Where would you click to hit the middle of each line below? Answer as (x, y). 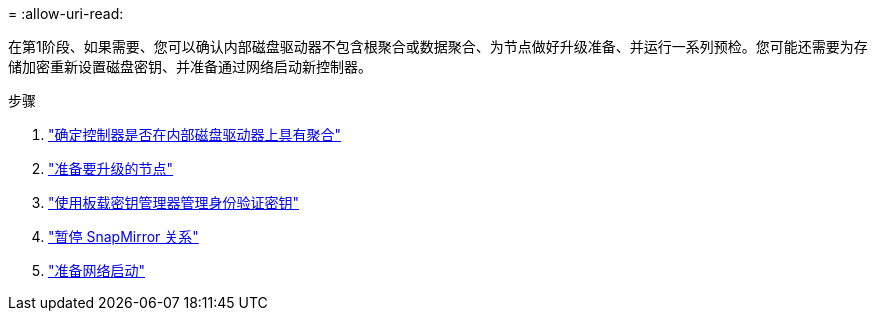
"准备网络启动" (97, 270)
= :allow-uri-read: (66, 13)
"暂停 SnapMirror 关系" (123, 236)
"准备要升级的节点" (111, 168)
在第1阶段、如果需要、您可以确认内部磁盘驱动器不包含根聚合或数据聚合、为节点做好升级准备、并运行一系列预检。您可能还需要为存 (438, 46)
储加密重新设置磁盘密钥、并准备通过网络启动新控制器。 (190, 66)
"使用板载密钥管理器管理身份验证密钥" (174, 202)
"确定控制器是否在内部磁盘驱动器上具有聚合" (195, 134)
